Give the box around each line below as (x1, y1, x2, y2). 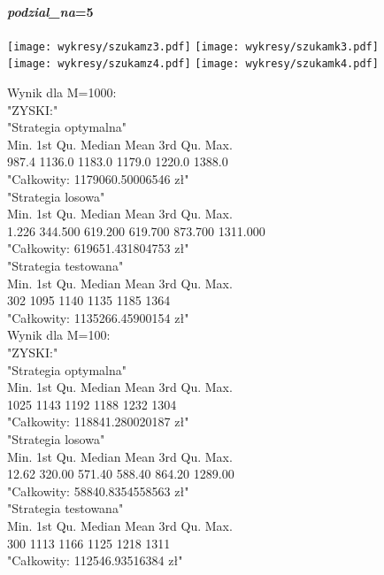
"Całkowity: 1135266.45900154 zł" (7, 308, 189, 326)
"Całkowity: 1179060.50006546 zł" (7, 170, 189, 188)
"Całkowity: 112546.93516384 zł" (7, 551, 183, 570)
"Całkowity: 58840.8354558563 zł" (7, 481, 189, 500)
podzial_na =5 (7, 2, 94, 20)
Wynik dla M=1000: (7, 83, 117, 102)
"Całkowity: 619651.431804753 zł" (7, 239, 189, 257)
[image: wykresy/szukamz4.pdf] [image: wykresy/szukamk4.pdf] (7, 57, 379, 71)
